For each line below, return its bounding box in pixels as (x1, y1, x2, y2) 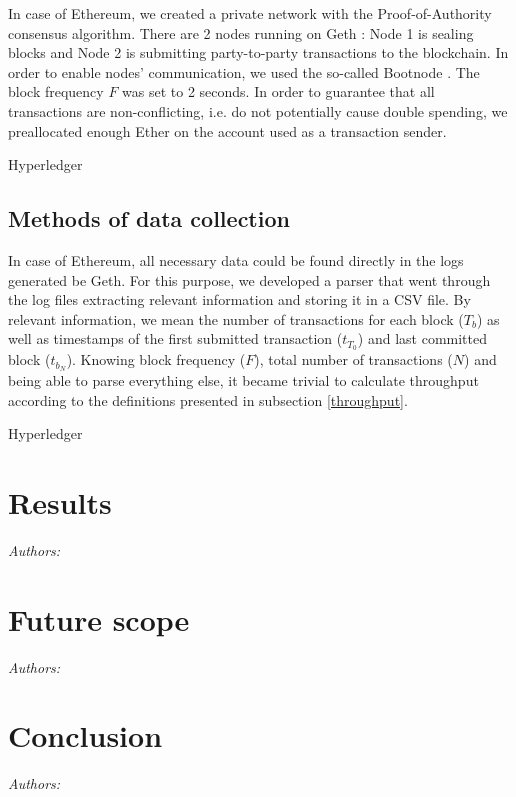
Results (8, 482, 112, 523)
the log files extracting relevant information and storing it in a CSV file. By (8, 289, 471, 310)
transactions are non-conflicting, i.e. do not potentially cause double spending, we (8, 100, 508, 121)
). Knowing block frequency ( (66, 349, 246, 370)
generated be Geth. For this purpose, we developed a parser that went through (8, 269, 491, 290)
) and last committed (357, 328, 487, 349)
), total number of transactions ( (254, 349, 453, 370)
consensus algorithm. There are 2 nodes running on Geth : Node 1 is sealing (8, 22, 474, 43)
